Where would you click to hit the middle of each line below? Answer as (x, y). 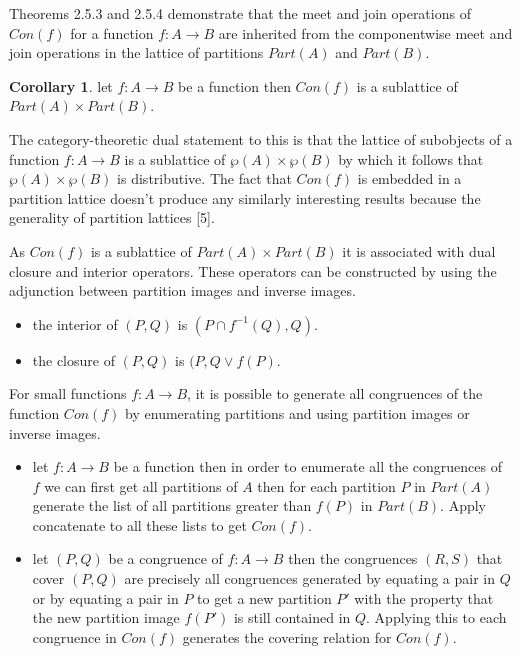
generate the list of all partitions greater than (172, 505)
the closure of (73, 359)
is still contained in (292, 617)
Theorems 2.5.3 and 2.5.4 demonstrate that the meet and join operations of (240, 13)
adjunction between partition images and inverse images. (182, 290)
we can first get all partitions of (141, 485)
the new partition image (106, 617)
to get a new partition (264, 597)
